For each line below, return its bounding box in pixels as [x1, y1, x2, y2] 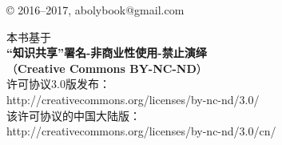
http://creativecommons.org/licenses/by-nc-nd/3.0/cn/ [6, 123, 276, 139]
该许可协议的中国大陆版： [6, 107, 141, 123]
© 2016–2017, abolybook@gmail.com [6, 2, 185, 18]
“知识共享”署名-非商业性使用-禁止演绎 [6, 44, 207, 61]
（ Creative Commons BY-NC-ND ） [6, 59, 208, 76]
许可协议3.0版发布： [6, 75, 110, 92]
